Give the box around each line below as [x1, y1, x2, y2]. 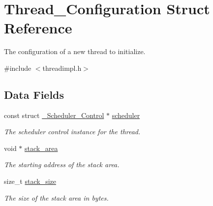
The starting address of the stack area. [4, 159, 120, 170]
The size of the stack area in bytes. [4, 192, 109, 203]
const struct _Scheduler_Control [4, 110, 104, 120]
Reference [4, 18, 72, 38]
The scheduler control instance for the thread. [4, 126, 141, 137]
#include [4, 62, 31, 73]
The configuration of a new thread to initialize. [4, 46, 146, 57]
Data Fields [4, 87, 64, 102]
